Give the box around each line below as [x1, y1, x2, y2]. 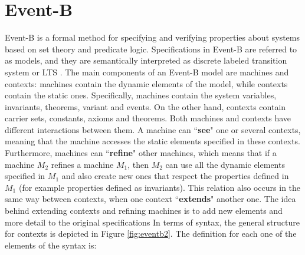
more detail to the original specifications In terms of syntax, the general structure [5, 216, 300, 228]
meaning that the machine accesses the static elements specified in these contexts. [5, 135, 301, 147]
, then [127, 158, 149, 170]
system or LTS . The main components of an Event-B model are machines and [5, 65, 289, 78]
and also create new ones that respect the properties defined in [61, 170, 289, 182]
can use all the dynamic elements [165, 158, 285, 170]
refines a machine [51, 158, 114, 170]
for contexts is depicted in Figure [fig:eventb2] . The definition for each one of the [5, 227, 297, 240]
